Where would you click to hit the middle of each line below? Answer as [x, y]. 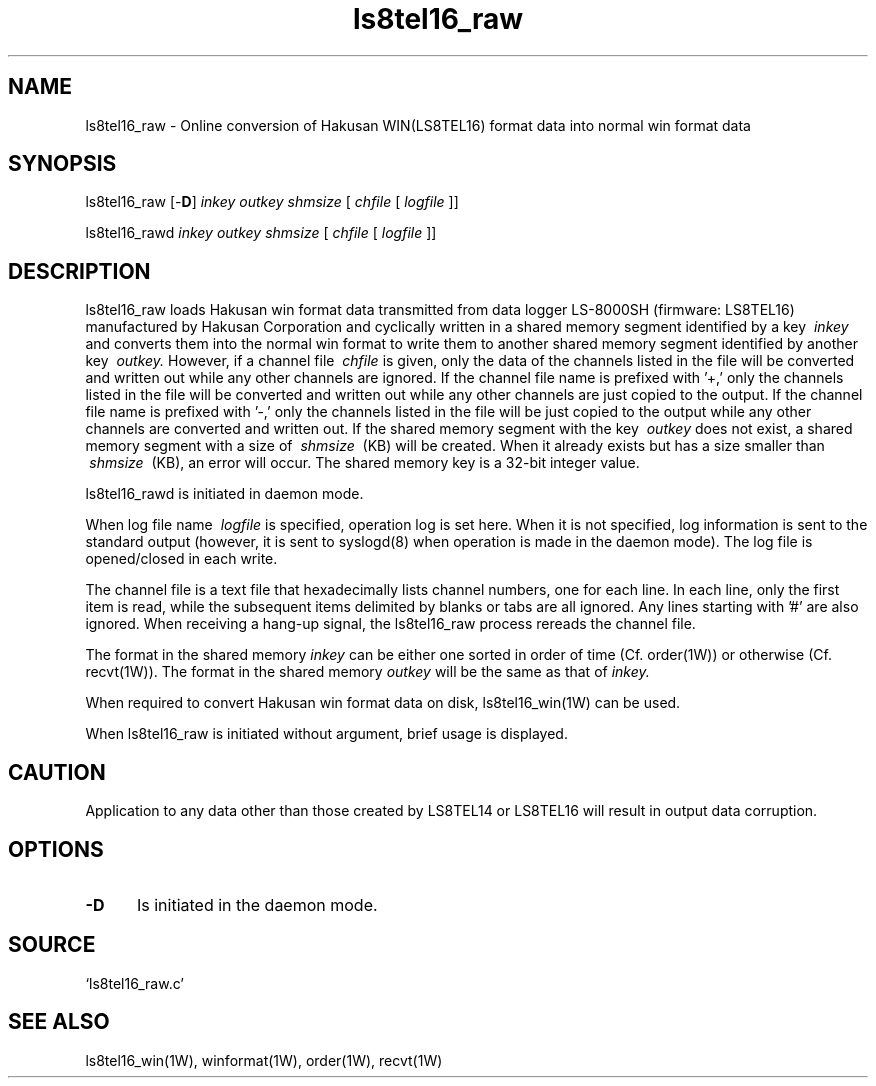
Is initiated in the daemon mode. [257, 904]
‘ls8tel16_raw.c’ [134, 983]
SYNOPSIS [62, 164]
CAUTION [57, 772]
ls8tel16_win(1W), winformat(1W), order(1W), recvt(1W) [264, 1060]
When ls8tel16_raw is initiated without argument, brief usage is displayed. [326, 734]
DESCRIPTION [79, 271]
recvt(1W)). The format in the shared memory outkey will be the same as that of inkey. [367, 672]
